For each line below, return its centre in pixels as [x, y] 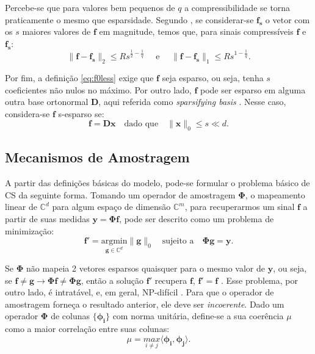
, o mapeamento [275, 194]
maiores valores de [56, 31]
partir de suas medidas [47, 219]
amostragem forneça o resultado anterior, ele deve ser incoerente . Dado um [145, 304]
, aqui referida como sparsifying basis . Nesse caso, [192, 102]
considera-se [27, 113]
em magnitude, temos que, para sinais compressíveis [196, 31]
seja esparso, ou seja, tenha [213, 77]
